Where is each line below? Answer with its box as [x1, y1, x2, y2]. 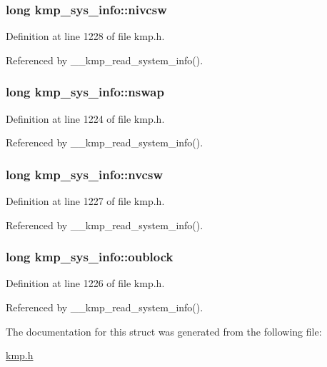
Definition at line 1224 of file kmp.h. [6, 111, 165, 126]
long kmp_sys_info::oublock [6, 248, 173, 266]
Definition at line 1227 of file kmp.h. [6, 193, 165, 208]
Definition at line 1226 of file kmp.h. [6, 276, 165, 291]
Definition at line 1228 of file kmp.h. [6, 29, 165, 44]
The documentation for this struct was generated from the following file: [6, 323, 322, 338]
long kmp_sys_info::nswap [6, 83, 164, 101]
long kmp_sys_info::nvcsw [6, 165, 163, 183]
